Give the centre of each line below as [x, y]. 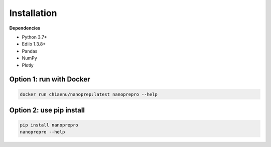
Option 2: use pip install [47, 110]
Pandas [30, 51]
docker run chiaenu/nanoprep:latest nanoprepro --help [89, 94]
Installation [33, 13]
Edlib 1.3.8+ [34, 44]
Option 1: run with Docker [50, 79]
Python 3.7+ [34, 37]
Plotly [28, 65]
